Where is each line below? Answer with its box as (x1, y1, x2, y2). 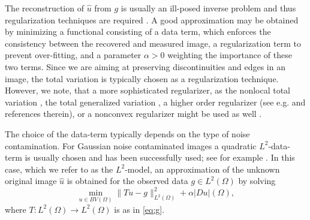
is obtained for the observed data (67, 174, 188, 187)
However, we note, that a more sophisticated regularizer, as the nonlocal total (5, 84, 290, 97)
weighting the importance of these (167, 49, 292, 61)
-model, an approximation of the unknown (125, 162, 280, 175)
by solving (238, 174, 276, 187)
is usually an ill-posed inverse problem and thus (121, 2, 296, 14)
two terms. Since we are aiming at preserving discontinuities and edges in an (5, 60, 285, 73)
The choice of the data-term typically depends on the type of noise (5, 127, 250, 140)
